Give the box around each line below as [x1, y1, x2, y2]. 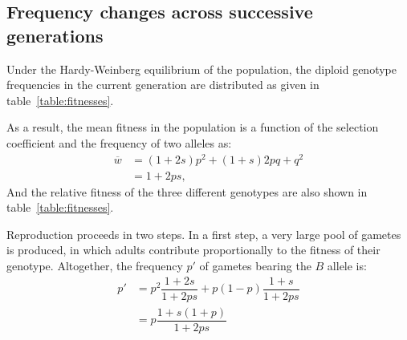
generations [6, 22, 104, 47]
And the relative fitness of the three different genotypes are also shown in [6, 183, 368, 200]
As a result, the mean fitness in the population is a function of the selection [6, 119, 379, 136]
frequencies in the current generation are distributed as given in [6, 76, 319, 93]
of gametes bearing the [199, 257, 311, 274]
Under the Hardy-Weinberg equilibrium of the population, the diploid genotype [6, 60, 397, 77]
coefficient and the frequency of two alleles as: [6, 134, 232, 151]
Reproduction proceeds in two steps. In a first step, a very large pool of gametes [6, 225, 401, 242]
